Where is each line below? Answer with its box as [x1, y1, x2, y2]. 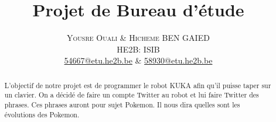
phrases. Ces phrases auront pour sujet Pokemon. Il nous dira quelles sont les [4, 100, 240, 110]
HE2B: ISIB [117, 43, 160, 55]
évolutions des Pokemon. [4, 109, 80, 119]
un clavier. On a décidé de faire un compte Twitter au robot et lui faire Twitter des [4, 90, 259, 100]
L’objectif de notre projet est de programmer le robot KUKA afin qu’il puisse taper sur [4, 80, 271, 90]
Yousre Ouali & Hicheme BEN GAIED [67, 32, 210, 44]
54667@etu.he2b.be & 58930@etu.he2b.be [64, 54, 213, 67]
